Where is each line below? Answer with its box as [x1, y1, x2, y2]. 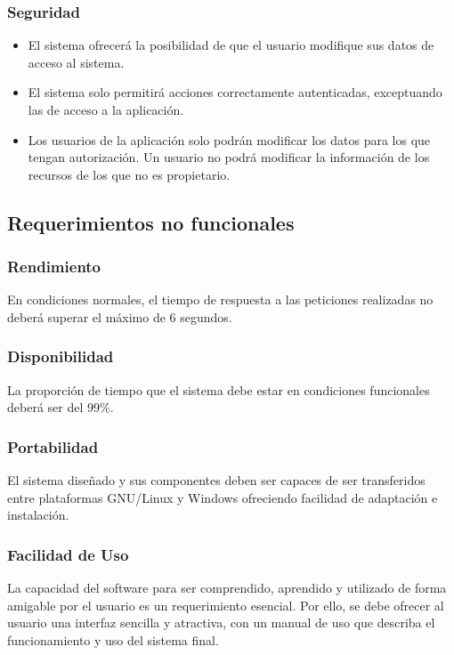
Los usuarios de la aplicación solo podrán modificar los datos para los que [28, 130, 431, 149]
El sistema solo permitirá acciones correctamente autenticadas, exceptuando [28, 83, 442, 101]
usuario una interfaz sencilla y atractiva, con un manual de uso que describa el [7, 613, 435, 632]
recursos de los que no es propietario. [28, 165, 231, 183]
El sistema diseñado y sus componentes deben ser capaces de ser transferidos [7, 471, 426, 489]
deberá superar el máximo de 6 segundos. [7, 307, 232, 326]
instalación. [7, 505, 69, 524]
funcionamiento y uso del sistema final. [7, 630, 219, 649]
